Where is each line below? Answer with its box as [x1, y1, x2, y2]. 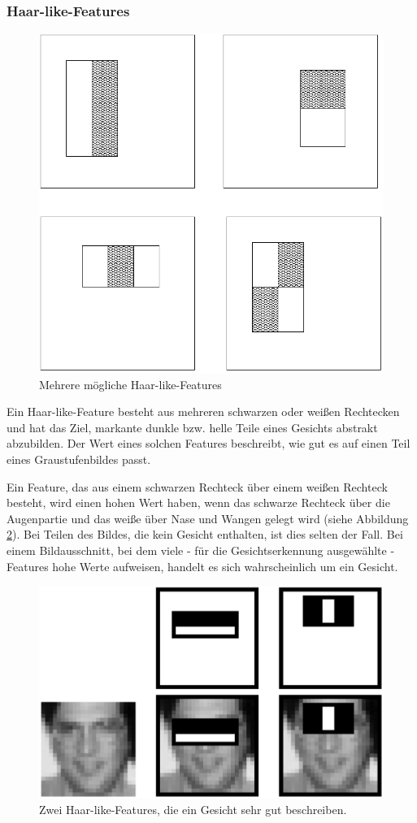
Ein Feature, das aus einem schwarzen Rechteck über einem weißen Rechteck [7, 478, 388, 495]
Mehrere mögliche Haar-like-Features [39, 375, 222, 392]
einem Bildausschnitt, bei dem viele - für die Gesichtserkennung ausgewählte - [7, 541, 395, 558]
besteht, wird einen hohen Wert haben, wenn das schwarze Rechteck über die [7, 494, 390, 511]
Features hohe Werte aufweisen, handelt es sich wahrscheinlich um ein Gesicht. [7, 557, 398, 574]
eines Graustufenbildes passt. [7, 450, 151, 467]
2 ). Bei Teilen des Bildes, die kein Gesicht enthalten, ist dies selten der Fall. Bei [7, 526, 403, 543]
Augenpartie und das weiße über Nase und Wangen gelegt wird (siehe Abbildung [7, 509, 409, 526]
